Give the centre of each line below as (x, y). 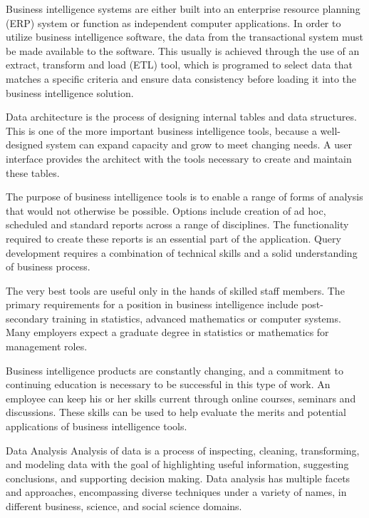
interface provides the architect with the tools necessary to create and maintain (179, 158)
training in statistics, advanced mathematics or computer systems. (197, 318)
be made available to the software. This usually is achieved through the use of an (183, 50)
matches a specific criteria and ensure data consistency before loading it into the (181, 78)
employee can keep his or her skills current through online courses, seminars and (181, 398)
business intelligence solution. (70, 92)
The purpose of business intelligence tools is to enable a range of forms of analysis (184, 197)
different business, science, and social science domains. (124, 506)
